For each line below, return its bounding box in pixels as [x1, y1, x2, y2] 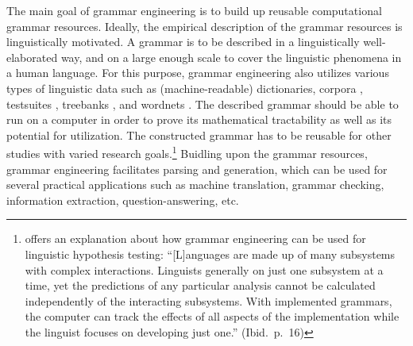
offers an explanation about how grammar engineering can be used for [25, 230, 366, 247]
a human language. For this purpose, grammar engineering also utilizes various [6, 64, 389, 81]
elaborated [6, 48, 58, 65]
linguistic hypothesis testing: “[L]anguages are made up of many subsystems [25, 245, 396, 262]
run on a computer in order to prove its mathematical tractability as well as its [6, 111, 392, 128]
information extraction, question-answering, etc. [6, 191, 239, 208]
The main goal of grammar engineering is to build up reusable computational [6, 2, 382, 18]
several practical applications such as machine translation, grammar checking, [6, 176, 384, 193]
